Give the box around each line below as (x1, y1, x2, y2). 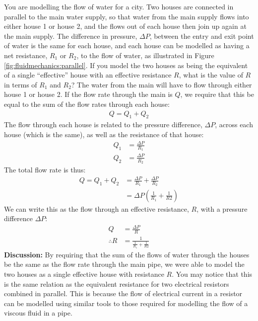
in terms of (4, 79, 37, 89)
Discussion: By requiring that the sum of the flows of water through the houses (4, 249, 250, 259)
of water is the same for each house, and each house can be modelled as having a (4, 40, 250, 51)
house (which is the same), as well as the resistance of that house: (4, 129, 204, 139)
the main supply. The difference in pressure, (4, 30, 137, 41)
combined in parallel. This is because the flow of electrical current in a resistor (4, 288, 243, 299)
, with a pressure (196, 203, 248, 214)
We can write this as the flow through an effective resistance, (4, 203, 189, 214)
